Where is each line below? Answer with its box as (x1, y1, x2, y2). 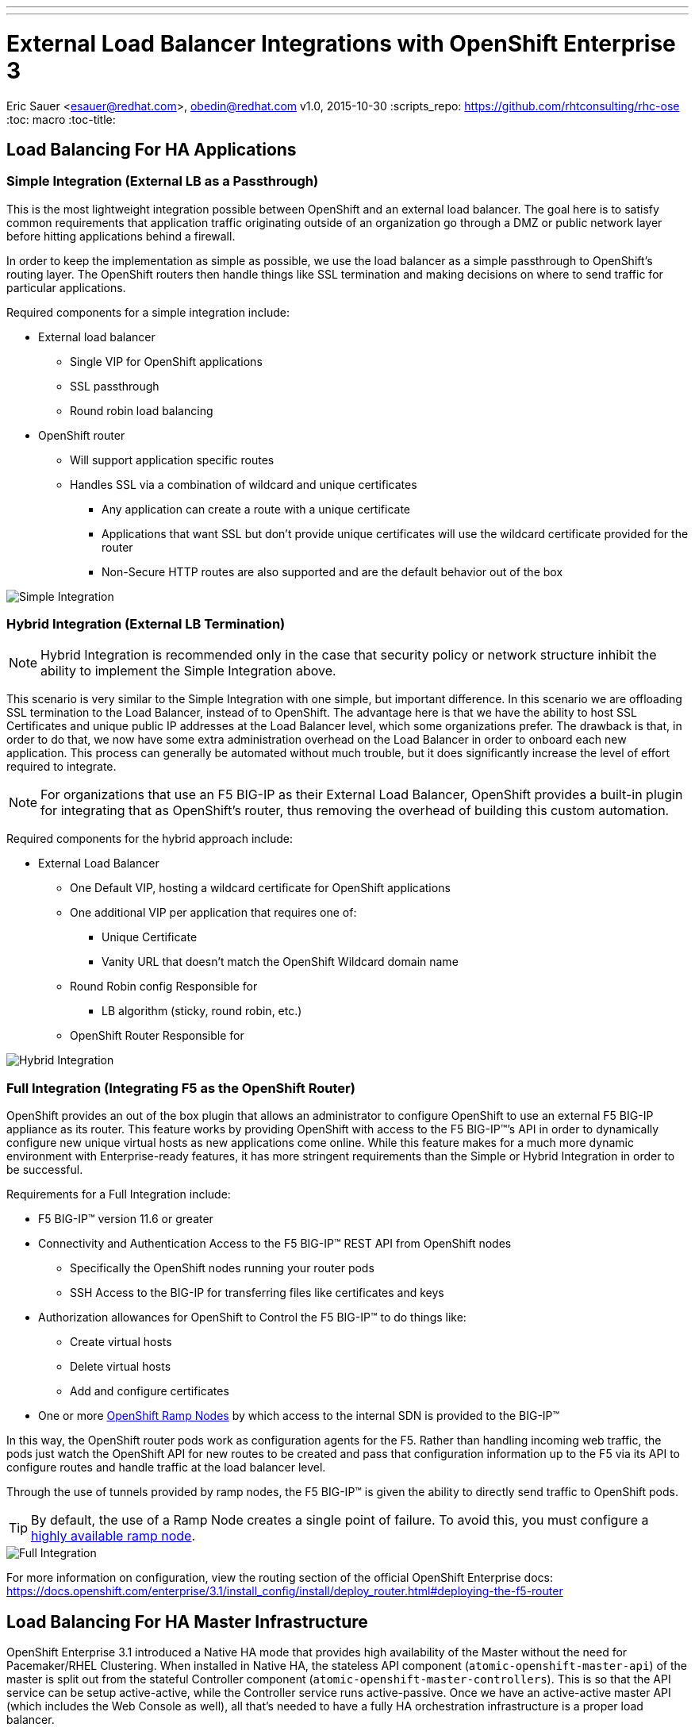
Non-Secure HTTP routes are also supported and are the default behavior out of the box (102, 564, 563, 579)
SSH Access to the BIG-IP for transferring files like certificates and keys (70, 1286, 444, 1300)
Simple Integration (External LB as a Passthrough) (6, 173, 319, 190)
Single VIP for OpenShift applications (70, 354, 263, 368)
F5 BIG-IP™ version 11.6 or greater (38, 1212, 213, 1226)
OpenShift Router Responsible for (70, 1029, 244, 1043)
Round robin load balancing (70, 403, 213, 417)
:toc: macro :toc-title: (6, 112, 116, 126)
